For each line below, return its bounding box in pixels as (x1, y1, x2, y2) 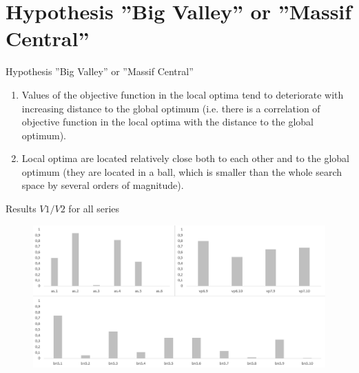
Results (6, 201, 37, 216)
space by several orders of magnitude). (21, 178, 184, 192)
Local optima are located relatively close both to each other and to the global (21, 151, 349, 165)
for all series (68, 201, 120, 216)
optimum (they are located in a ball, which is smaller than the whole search (21, 164, 342, 179)
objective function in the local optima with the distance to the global (21, 114, 314, 129)
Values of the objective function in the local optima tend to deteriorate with (21, 87, 344, 101)
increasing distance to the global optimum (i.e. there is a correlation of (21, 101, 320, 115)
